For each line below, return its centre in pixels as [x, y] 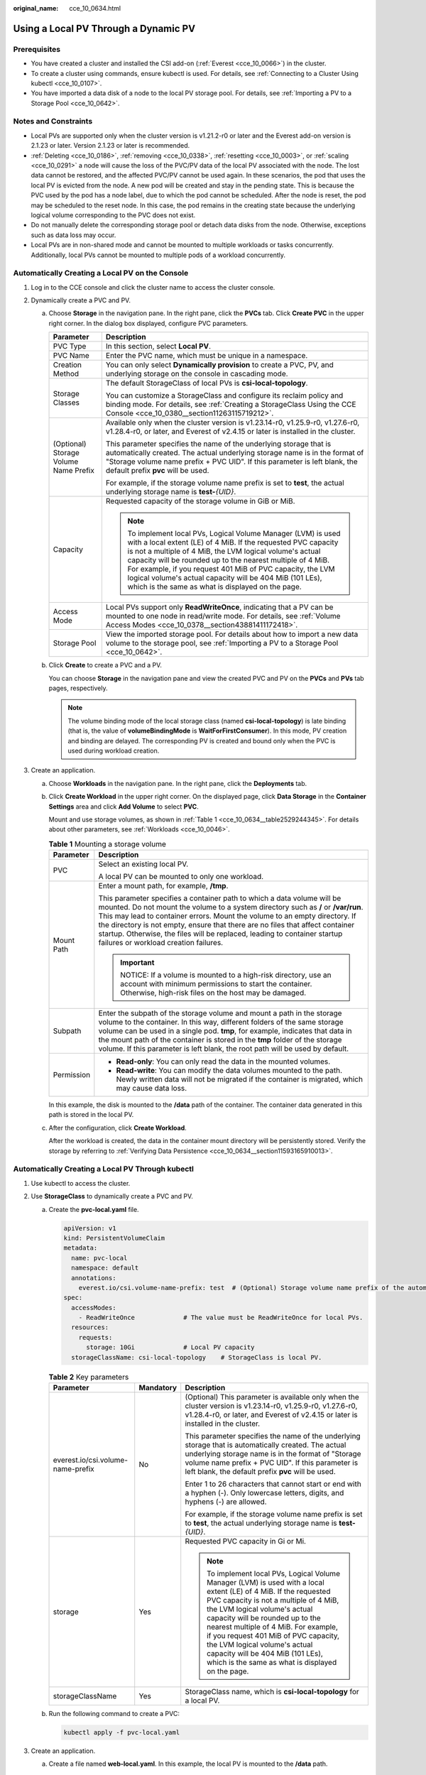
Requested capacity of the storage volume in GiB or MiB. [200, 501]
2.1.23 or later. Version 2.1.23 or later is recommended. [110, 146]
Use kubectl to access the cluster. [81, 1183]
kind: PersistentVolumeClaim [114, 1238]
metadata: [81, 1248]
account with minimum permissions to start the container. [216, 984]
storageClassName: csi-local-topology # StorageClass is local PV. [197, 1357]
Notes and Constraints [53, 121]
